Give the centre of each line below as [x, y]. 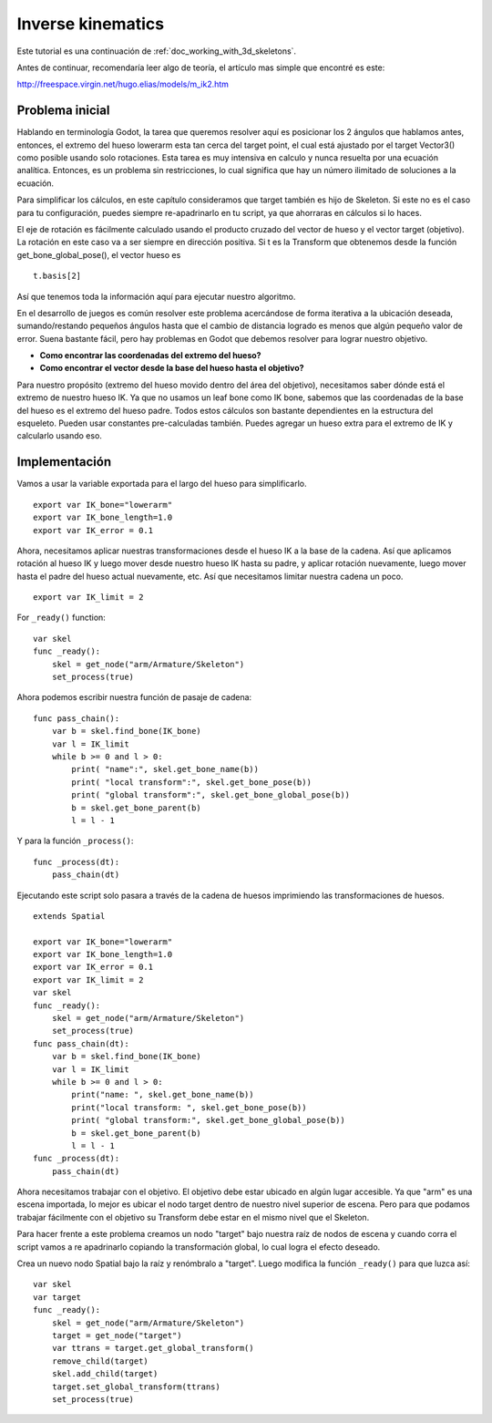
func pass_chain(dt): [81, 1043]
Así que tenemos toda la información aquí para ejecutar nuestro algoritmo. [156, 296]
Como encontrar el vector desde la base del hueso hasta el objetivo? [172, 368]
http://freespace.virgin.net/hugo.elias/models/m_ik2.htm [123, 84]
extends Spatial [69, 916]
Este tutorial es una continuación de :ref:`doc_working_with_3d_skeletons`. [156, 51]
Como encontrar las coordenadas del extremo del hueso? [150, 356]
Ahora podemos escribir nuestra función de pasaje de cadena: [134, 697]
